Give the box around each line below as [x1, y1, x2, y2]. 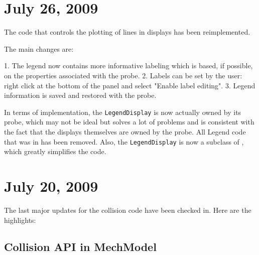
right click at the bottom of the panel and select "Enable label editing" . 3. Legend [4, 80, 255, 90]
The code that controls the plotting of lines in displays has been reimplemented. [4, 27, 250, 37]
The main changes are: [4, 43, 74, 54]
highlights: [4, 214, 36, 225]
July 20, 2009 [4, 175, 98, 196]
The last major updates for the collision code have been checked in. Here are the [4, 204, 251, 215]
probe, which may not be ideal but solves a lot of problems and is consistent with [4, 116, 254, 127]
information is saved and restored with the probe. [4, 90, 157, 100]
